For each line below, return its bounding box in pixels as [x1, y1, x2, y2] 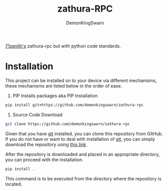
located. [5, 181, 22, 187]
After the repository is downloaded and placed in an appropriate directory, [5, 151, 160, 157]
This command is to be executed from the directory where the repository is [5, 175, 162, 181]
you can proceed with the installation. [5, 157, 83, 163]
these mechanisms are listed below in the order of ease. [5, 83, 122, 89]
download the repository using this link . [5, 141, 88, 147]
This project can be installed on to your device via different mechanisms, [5, 77, 157, 84]
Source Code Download [12, 111, 63, 118]
